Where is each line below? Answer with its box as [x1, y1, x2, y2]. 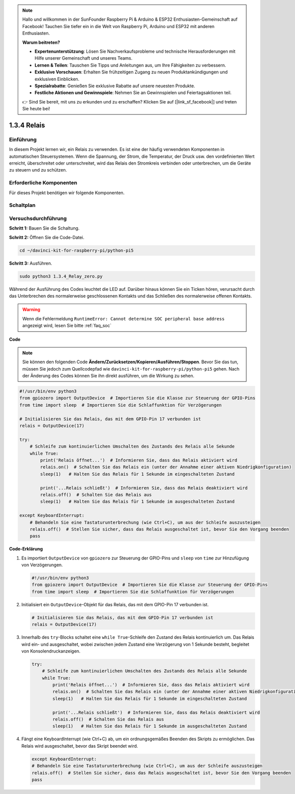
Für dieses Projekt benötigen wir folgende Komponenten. [9, 190, 125, 196]
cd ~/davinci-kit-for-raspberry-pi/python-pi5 [19, 247, 134, 253]
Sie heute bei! [22, 106, 50, 112]
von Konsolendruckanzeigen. [21, 648, 81, 654]
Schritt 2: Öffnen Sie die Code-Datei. [9, 234, 85, 240]
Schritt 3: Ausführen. [9, 260, 53, 266]
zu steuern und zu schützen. [9, 167, 67, 173]
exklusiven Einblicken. [34, 76, 80, 82]
